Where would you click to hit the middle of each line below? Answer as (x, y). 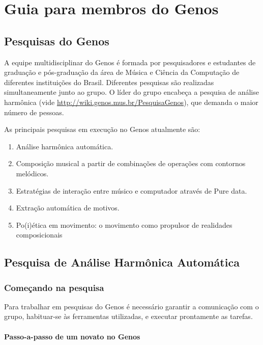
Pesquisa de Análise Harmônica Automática (122, 262)
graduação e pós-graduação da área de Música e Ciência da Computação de (122, 72)
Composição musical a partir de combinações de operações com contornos (131, 163)
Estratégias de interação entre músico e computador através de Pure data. (131, 190)
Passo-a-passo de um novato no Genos (72, 336)
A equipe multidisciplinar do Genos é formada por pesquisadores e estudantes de (130, 62)
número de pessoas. (34, 112)
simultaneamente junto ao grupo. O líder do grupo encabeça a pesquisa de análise (131, 92)
